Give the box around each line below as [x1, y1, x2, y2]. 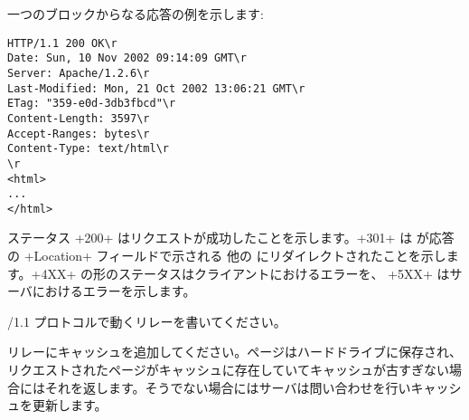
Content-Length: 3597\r [7, 111, 150, 125]
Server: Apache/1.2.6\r [7, 66, 150, 80]
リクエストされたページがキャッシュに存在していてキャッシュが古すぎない [7, 360, 449, 379]
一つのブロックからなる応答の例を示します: [7, 5, 264, 23]
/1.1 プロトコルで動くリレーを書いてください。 [7, 311, 286, 330]
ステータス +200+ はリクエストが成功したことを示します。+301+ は [7, 228, 413, 247]
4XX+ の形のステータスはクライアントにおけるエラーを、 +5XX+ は [41, 263, 450, 282]
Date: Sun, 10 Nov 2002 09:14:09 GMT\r [7, 52, 247, 65]
